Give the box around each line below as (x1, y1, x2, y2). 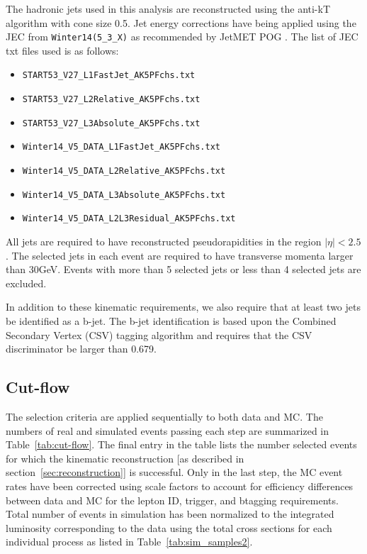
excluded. (6, 275, 47, 290)
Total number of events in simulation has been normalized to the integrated (6, 506, 334, 521)
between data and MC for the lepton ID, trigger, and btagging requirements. (6, 492, 339, 507)
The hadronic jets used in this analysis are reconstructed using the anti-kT (6, 1, 331, 16)
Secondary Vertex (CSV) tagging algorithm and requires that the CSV (6, 327, 312, 342)
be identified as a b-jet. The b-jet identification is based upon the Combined (6, 314, 337, 328)
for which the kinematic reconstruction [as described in (6, 450, 244, 465)
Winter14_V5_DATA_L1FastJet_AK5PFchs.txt (22, 142, 220, 153)
